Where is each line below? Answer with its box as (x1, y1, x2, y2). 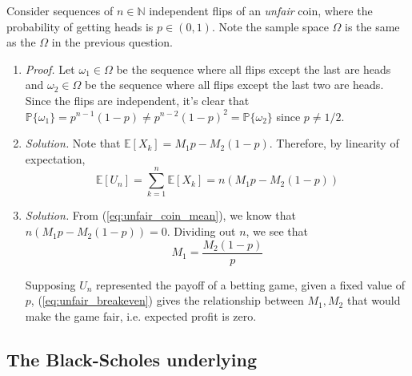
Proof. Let (25, 60, 75, 77)
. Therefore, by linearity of (269, 135, 399, 152)
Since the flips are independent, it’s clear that (25, 91, 250, 108)
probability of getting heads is (6, 18, 154, 34)
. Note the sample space (211, 18, 329, 34)
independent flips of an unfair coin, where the (149, 2, 373, 18)
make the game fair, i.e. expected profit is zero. (25, 307, 257, 324)
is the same (345, 18, 400, 34)
